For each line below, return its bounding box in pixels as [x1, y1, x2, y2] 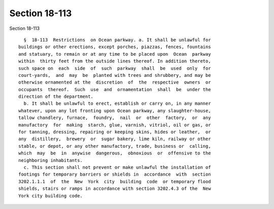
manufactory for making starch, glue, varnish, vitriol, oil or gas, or [18, 122, 211, 128]
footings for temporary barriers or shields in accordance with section [18, 172, 211, 177]
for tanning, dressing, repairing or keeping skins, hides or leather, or [18, 129, 211, 135]
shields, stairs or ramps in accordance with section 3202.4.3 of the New [18, 186, 211, 192]
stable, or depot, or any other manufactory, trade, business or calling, [18, 143, 211, 149]
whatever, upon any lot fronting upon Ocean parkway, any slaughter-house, [18, 108, 211, 113]
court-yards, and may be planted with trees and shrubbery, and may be [18, 72, 211, 78]
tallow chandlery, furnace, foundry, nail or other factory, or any [18, 115, 211, 121]
